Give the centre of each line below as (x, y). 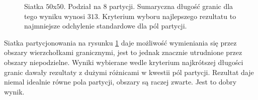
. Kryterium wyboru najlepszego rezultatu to (167, 16)
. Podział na (82, 6)
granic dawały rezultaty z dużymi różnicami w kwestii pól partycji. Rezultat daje (129, 72)
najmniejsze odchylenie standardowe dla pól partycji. (106, 26)
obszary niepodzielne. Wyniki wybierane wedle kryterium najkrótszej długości (124, 62)
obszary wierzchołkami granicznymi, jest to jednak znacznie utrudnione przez (123, 52)
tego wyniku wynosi (55, 16)
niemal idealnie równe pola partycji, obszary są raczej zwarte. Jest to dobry (120, 82)
